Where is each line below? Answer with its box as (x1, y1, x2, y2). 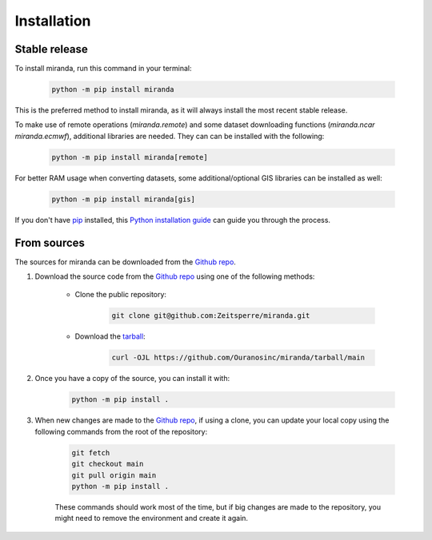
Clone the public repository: (74, 290, 167, 300)
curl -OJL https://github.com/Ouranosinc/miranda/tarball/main (111, 353, 366, 363)
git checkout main (71, 459, 144, 469)
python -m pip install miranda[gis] (51, 194, 196, 204)
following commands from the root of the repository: (34, 427, 208, 436)
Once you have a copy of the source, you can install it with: (34, 374, 230, 383)
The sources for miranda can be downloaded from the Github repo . (14, 256, 236, 267)
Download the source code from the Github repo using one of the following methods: (34, 272, 315, 281)
